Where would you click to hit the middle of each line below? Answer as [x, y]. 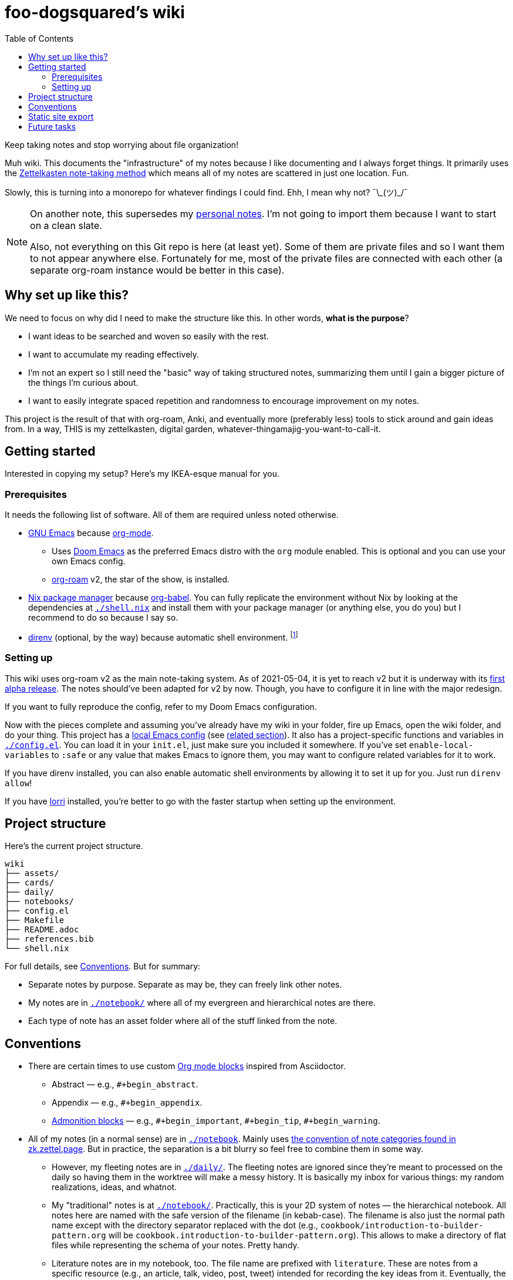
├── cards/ [30, 883]
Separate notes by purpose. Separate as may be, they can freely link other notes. [185, 985]
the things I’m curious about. [83, 382]
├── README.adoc [42, 930]
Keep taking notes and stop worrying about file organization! [122, 144]
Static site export [61, 116]
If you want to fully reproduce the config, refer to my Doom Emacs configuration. [161, 706]
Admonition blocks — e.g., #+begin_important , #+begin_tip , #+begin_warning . [216, 1121]
